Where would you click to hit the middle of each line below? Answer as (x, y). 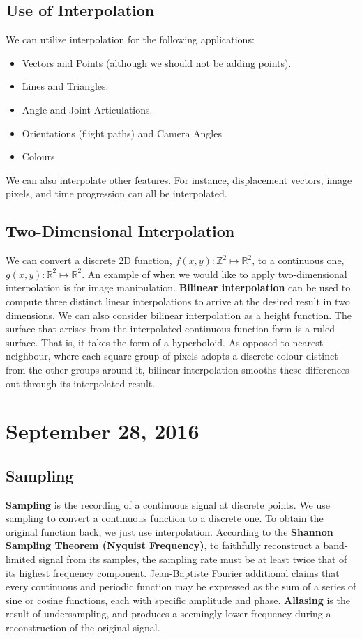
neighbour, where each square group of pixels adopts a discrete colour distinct (172, 356)
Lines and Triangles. (65, 86)
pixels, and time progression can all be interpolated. (116, 193)
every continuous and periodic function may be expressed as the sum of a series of (181, 586)
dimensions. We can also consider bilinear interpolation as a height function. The (179, 315)
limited (21, 559)
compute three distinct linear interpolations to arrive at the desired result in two (178, 301)
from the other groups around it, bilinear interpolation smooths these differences (178, 369)
